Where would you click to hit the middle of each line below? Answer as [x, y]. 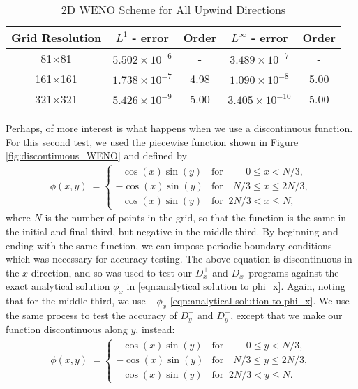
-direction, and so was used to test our [110, 272]
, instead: [155, 329]
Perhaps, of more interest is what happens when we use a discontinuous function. [179, 128]
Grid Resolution [57, 37]
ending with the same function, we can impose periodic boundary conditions [169, 245]
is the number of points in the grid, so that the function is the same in [196, 218]
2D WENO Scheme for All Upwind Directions [173, 9]
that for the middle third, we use [76, 301]
